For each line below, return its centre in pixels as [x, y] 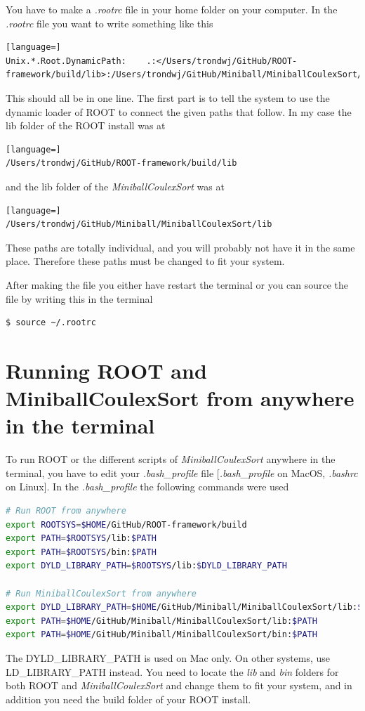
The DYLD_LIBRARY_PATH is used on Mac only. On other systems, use [168, 657]
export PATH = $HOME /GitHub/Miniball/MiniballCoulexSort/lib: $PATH [161, 621]
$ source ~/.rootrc [51, 323]
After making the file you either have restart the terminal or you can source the [177, 284]
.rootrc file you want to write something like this [109, 23]
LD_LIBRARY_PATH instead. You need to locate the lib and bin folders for [172, 671]
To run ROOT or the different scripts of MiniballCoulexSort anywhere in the [171, 459]
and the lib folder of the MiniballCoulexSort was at [115, 186]
